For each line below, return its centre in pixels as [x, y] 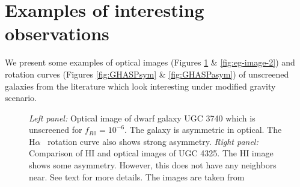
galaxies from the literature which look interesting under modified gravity [140, 86]
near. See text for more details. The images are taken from [137, 176]
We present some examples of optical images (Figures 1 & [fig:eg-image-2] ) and [150, 62]
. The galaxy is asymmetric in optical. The [203, 130]
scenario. [21, 98]
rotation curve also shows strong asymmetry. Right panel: [153, 141]
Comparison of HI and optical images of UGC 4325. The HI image [151, 153]
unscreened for [56, 130]
